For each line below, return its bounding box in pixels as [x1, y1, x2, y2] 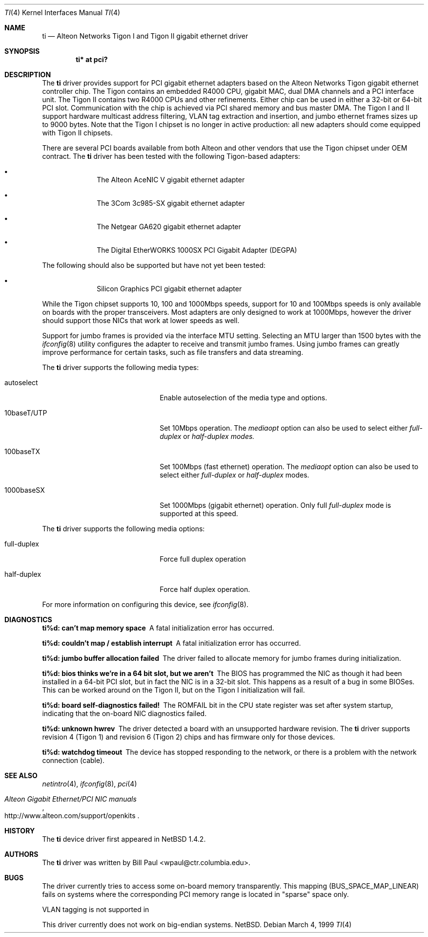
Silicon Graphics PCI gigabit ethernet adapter [97, 284, 242, 293]
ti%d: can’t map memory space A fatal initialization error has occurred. [42, 624, 274, 632]
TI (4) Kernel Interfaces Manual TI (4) [4, 8, 121, 17]
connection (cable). [42, 756, 105, 764]
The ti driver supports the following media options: [42, 524, 205, 533]
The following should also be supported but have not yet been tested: [42, 261, 266, 269]
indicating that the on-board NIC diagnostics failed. [42, 709, 207, 718]
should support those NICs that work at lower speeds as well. [42, 316, 240, 325]
